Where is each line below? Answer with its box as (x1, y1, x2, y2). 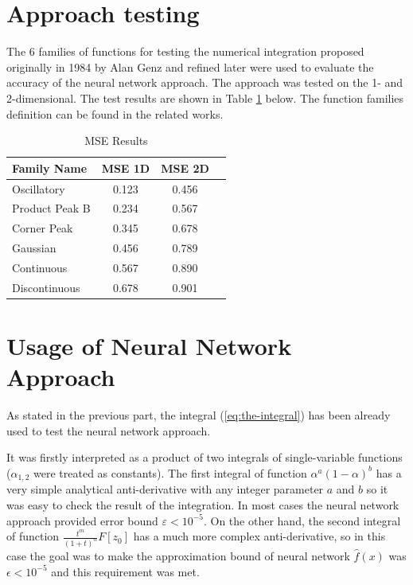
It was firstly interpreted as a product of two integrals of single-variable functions (6, 449, 403, 466)
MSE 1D (101, 159, 150, 176)
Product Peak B (12, 200, 91, 216)
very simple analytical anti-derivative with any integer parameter (6, 481, 324, 497)
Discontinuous (12, 279, 80, 295)
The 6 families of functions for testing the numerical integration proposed (6, 43, 364, 60)
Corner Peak (12, 220, 73, 236)
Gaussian (12, 240, 56, 256)
